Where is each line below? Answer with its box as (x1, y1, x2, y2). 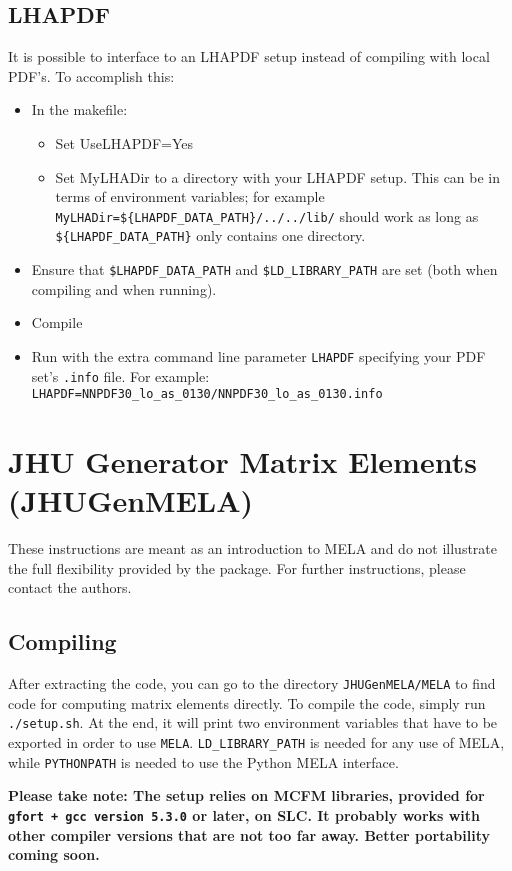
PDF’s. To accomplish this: (8, 65, 175, 86)
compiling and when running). (31, 278, 217, 299)
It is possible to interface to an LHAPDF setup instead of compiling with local (8, 46, 490, 67)
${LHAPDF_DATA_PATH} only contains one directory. (55, 225, 366, 246)
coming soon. (8, 844, 100, 865)
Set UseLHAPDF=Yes (55, 132, 194, 153)
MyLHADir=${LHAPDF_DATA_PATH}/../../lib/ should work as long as (55, 205, 479, 226)
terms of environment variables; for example (55, 186, 325, 207)
